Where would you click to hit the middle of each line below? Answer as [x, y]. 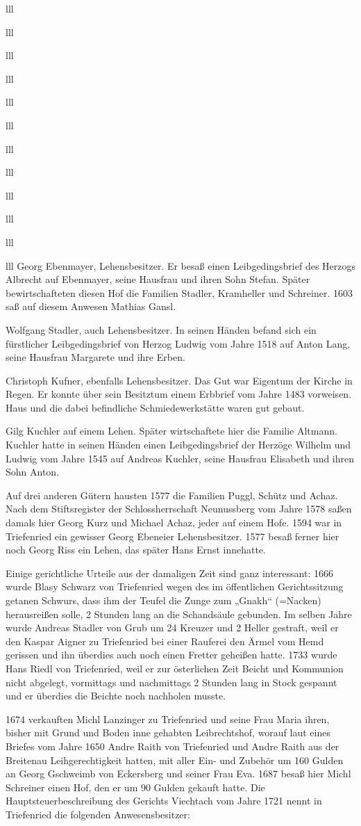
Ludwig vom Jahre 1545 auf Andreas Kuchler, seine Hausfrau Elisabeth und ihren [180, 458]
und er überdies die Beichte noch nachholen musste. [116, 696]
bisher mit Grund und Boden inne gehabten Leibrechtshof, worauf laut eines [168, 732]
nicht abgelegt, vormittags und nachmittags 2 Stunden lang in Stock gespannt [171, 682]
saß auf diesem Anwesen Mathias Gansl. [91, 306]
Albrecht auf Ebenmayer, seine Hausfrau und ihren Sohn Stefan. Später [158, 279]
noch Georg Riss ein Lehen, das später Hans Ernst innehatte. [136, 550]
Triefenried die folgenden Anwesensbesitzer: [98, 814]
